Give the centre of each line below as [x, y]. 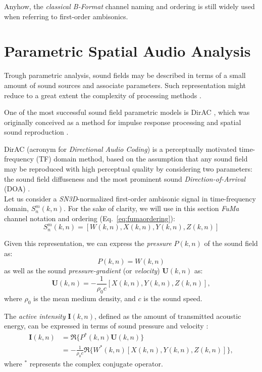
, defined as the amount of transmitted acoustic [168, 316]
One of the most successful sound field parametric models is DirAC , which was [127, 112]
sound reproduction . [36, 132]
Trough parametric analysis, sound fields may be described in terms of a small [125, 75]
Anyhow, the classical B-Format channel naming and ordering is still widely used [129, 6]
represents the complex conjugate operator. [96, 363]
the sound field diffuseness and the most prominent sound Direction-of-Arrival [125, 178]
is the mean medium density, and [85, 298]
